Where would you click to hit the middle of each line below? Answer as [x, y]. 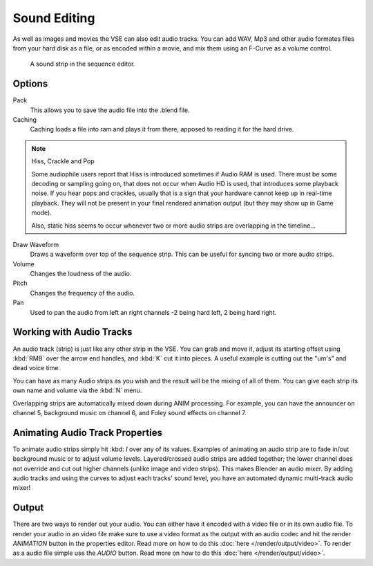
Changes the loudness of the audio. [81, 274]
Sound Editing [54, 18]
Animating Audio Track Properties [87, 432]
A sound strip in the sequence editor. [83, 64]
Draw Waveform [36, 244]
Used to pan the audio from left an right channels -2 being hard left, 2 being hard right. [153, 312]
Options [30, 84]
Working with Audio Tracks [73, 332]
